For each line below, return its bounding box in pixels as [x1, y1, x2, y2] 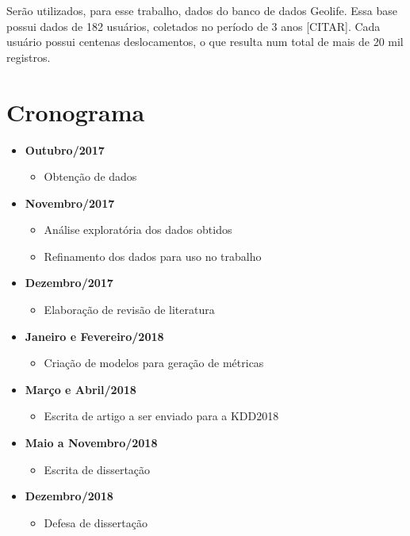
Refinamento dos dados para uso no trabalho [44, 247, 262, 264]
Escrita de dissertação [44, 461, 151, 477]
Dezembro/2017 [25, 274, 113, 291]
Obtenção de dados [44, 168, 137, 185]
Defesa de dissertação [44, 514, 148, 530]
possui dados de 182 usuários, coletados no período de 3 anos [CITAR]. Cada [6, 17, 381, 34]
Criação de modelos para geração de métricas [44, 354, 264, 371]
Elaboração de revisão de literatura [44, 301, 215, 318]
